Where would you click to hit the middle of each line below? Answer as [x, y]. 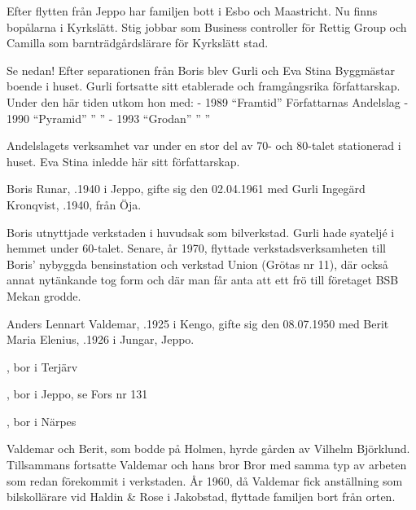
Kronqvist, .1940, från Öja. [74, 204]
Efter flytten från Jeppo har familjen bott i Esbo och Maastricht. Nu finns [192, 11]
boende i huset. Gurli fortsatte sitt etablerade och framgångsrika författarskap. [204, 86]
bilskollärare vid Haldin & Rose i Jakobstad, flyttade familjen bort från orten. [201, 497]
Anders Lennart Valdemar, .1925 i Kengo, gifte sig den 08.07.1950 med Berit [198, 323]
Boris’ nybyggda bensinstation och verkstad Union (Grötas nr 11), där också [197, 264]
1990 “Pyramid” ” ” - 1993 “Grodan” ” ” [109, 118]
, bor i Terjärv [42, 366]
